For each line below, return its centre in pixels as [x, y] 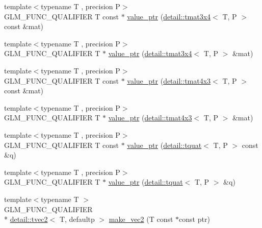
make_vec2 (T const [141, 219]
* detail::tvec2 [26, 219]
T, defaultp [77, 219]
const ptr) [194, 219]
